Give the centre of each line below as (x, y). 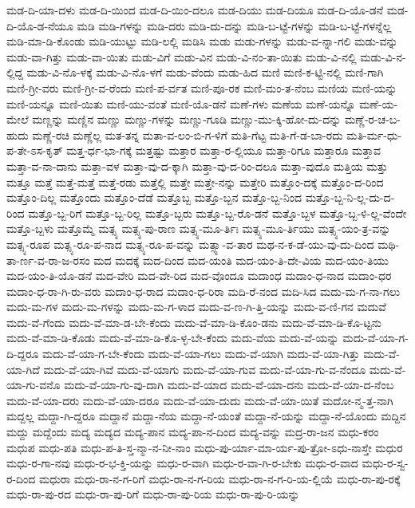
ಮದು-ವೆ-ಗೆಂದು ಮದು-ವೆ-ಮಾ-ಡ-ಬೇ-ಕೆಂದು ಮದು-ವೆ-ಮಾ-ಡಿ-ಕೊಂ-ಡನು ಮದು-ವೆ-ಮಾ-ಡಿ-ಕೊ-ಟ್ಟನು (194, 322)
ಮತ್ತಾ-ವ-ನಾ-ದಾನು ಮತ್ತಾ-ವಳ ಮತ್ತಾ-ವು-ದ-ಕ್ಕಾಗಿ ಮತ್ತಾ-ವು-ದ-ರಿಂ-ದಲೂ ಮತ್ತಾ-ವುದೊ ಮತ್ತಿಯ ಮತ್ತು (197, 165)
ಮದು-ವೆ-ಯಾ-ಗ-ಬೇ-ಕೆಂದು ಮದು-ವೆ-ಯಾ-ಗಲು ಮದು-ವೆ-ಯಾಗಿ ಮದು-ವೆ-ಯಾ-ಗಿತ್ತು (201, 354)
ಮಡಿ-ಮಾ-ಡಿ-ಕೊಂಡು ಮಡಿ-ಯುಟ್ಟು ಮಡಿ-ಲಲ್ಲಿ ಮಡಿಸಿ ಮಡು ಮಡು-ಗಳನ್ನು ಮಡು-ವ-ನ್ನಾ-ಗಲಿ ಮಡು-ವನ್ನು (202, 41)
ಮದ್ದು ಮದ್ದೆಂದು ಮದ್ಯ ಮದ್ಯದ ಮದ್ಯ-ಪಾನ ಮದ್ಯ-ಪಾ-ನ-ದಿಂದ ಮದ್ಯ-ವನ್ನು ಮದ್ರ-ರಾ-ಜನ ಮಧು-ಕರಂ (193, 432)
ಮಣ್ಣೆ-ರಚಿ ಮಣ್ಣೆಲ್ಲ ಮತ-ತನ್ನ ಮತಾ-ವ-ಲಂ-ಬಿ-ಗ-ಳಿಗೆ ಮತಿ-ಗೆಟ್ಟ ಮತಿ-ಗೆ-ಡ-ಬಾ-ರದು (188, 134)
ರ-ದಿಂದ (21, 478)
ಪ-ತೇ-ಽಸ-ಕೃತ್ (35, 150)
